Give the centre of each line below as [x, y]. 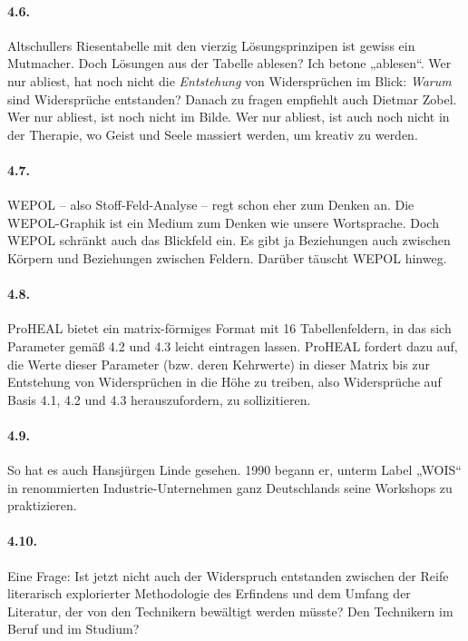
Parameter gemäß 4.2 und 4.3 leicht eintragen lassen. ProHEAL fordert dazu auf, [233, 345]
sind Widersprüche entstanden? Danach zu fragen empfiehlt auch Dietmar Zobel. [232, 99]
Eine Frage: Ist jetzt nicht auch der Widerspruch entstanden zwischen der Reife [228, 575]
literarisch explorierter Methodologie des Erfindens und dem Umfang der [209, 593]
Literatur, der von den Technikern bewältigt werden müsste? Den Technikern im [230, 611]
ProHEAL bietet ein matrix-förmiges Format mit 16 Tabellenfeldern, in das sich [229, 328]
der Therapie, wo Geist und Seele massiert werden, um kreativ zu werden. [213, 134]
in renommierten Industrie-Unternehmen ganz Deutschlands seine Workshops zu [230, 487]
